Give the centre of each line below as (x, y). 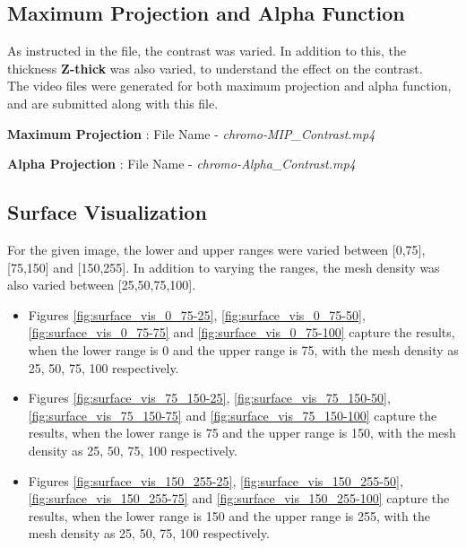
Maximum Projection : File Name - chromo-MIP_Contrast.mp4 (191, 133)
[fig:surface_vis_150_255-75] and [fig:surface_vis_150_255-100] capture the (239, 498)
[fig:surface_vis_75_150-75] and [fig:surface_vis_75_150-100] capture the (233, 415)
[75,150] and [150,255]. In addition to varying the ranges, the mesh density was (224, 267)
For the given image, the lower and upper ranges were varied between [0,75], (216, 249)
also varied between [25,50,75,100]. (102, 285)
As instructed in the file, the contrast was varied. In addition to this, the (207, 51)
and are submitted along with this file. (113, 103)
